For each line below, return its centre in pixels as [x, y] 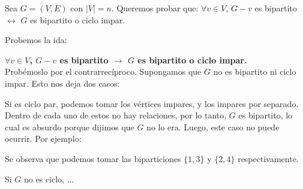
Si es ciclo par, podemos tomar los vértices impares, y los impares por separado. [152, 103]
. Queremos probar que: [155, 8]
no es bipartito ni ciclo [255, 71]
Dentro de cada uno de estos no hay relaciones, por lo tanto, [116, 115]
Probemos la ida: [36, 40]
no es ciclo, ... [49, 179]
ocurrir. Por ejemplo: [43, 138]
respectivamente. [268, 158]
